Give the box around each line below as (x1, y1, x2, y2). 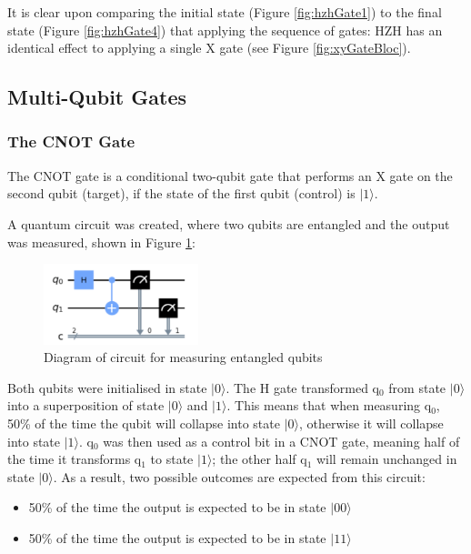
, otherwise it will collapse (298, 413, 444, 432)
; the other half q (212, 449, 307, 468)
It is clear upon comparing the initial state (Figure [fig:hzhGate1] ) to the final (7, 3, 442, 21)
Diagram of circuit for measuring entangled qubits (44, 348, 323, 367)
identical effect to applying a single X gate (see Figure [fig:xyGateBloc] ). (7, 38, 411, 57)
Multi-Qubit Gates (7, 83, 187, 111)
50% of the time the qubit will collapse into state (7, 413, 280, 432)
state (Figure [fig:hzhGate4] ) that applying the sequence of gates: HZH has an (7, 20, 443, 39)
